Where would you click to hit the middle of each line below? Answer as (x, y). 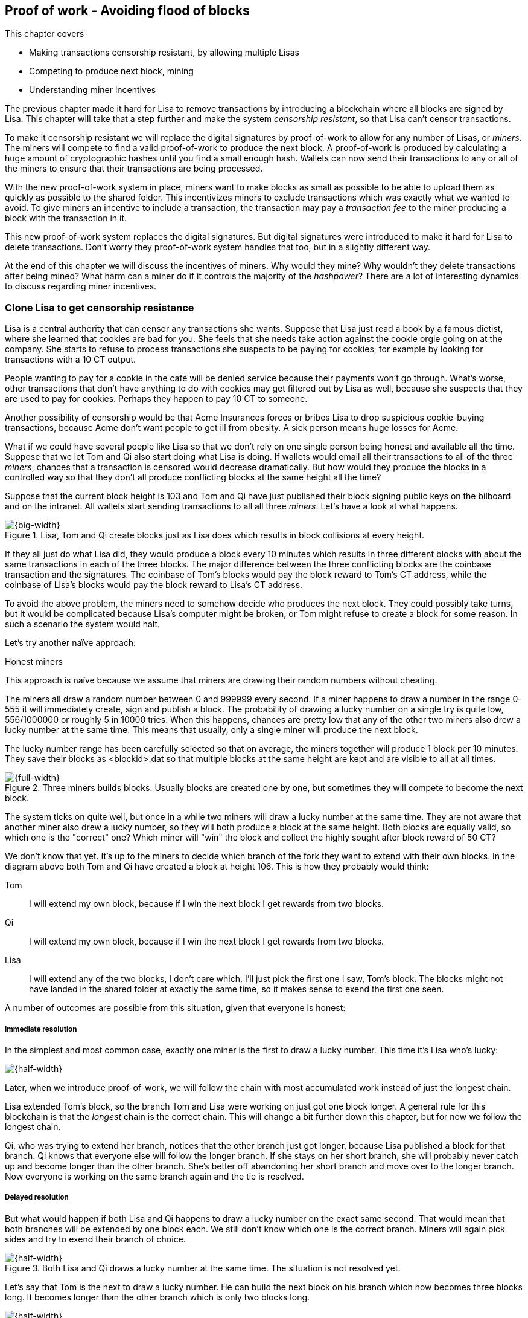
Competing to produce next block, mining (111, 71)
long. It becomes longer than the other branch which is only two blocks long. (157, 1297)
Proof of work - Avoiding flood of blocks (127, 11)
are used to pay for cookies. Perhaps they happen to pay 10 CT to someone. (156, 399)
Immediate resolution (41, 1029)
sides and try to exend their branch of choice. (95, 1239)
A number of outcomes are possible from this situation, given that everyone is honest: (175, 1008)
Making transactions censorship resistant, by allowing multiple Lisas (164, 53)
